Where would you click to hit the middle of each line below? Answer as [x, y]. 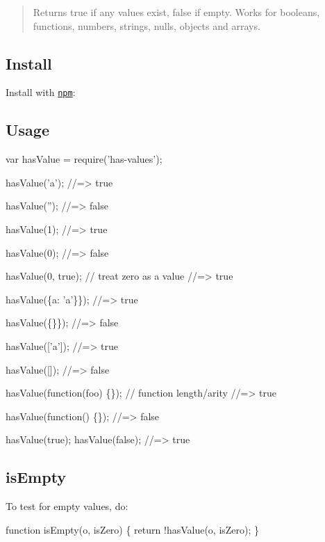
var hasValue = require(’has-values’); [84, 159]
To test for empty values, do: [67, 506]
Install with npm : [41, 92]
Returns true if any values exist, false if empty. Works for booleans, [176, 12]
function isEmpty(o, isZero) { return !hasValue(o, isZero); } [133, 529]
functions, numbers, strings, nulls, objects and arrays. [147, 25]
